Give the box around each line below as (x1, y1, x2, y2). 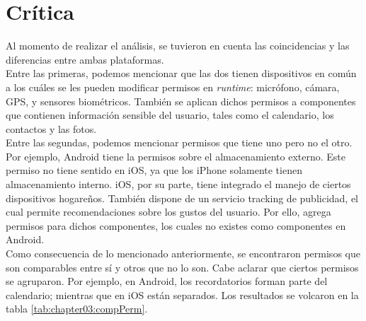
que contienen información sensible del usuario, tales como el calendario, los (6, 107, 334, 122)
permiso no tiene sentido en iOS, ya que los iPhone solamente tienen (6, 163, 302, 177)
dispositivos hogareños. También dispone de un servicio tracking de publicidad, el (6, 190, 359, 205)
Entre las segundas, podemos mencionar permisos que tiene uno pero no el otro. (6, 135, 353, 150)
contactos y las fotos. (6, 121, 97, 136)
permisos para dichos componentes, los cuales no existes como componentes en (6, 218, 346, 233)
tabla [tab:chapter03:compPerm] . (6, 301, 148, 316)
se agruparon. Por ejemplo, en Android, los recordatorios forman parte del (6, 274, 328, 288)
